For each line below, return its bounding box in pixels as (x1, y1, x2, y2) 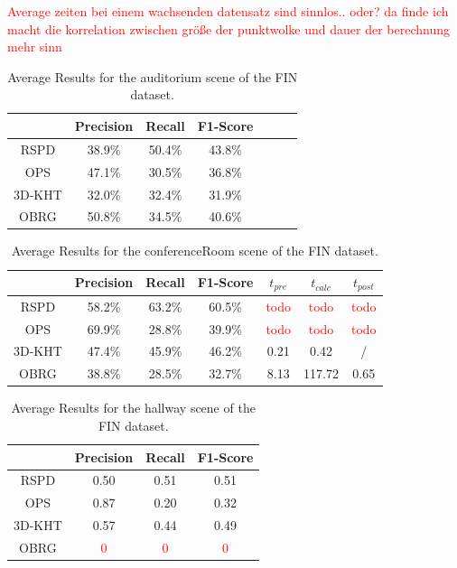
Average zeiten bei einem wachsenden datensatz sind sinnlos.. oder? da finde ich (7, 2, 449, 20)
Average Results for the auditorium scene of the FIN (7, 67, 298, 86)
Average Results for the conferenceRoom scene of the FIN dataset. (11, 241, 378, 260)
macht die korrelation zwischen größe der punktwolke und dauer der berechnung (7, 19, 450, 38)
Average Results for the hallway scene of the (11, 398, 256, 417)
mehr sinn (7, 37, 62, 56)
